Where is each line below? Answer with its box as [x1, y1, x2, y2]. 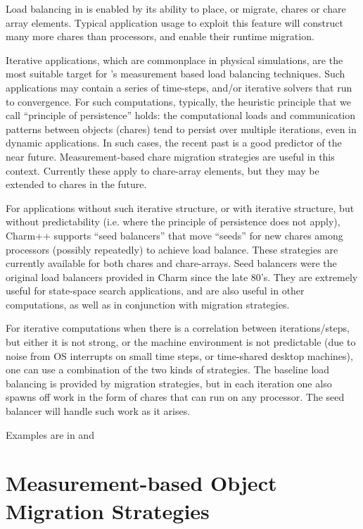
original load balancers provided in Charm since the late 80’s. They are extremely [6, 269, 358, 284]
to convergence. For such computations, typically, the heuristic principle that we [6, 94, 351, 108]
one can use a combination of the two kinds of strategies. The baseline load [6, 362, 330, 377]
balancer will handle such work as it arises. [6, 404, 191, 418]
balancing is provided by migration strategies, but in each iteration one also [6, 375, 332, 390]
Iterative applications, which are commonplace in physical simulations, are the [6, 52, 343, 67]
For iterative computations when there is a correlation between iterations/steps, [6, 320, 350, 335]
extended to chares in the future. [6, 177, 147, 192]
